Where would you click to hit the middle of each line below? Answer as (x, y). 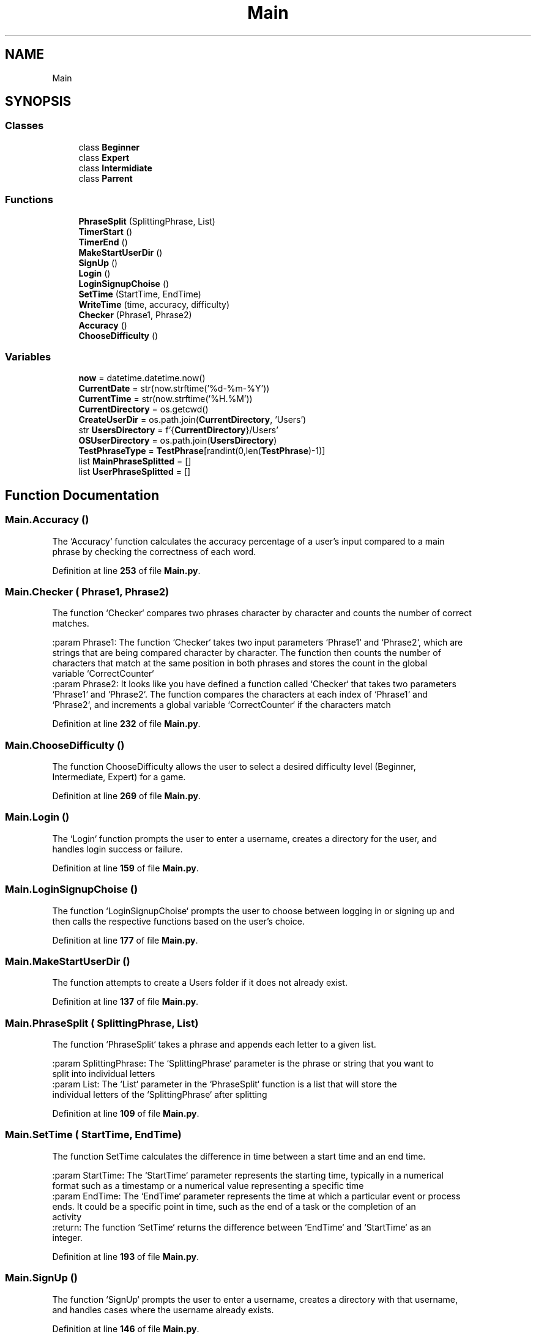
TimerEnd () (103, 242)
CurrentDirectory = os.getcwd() (143, 409)
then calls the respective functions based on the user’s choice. (179, 921)
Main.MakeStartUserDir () (68, 961)
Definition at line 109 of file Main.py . (126, 1114)
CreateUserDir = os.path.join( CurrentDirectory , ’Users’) (192, 420)
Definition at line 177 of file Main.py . (125, 940)
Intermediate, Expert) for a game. (119, 777)
